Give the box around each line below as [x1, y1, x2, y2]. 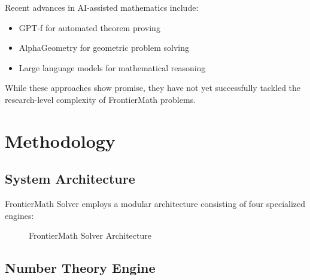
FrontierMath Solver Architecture [29, 229, 151, 242]
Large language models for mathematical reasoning [19, 61, 206, 74]
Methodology [5, 128, 116, 153]
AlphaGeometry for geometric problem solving [19, 41, 190, 54]
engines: [5, 209, 34, 221]
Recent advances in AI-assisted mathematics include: [5, 1, 199, 13]
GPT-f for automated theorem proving [19, 21, 160, 34]
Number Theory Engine [5, 258, 156, 277]
